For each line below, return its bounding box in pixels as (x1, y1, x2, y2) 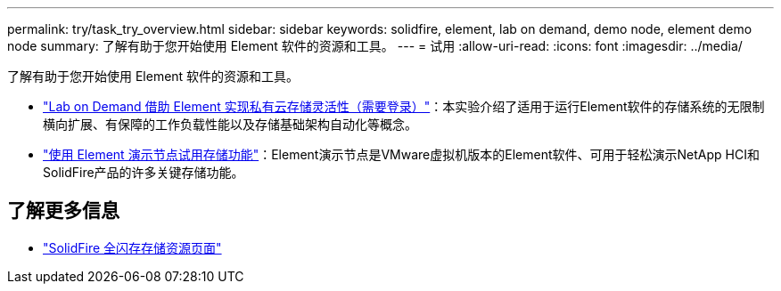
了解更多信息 (7, 199, 119, 222)
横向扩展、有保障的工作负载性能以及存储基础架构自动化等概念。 (43, 117, 417, 132)
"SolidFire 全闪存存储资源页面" (43, 239, 222, 255)
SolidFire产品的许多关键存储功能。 (43, 165, 244, 180)
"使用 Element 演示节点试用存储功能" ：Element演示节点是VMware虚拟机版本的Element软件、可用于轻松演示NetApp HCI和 (43, 147, 760, 162)
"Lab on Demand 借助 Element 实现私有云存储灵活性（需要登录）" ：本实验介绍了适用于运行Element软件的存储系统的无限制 (43, 99, 765, 114)
